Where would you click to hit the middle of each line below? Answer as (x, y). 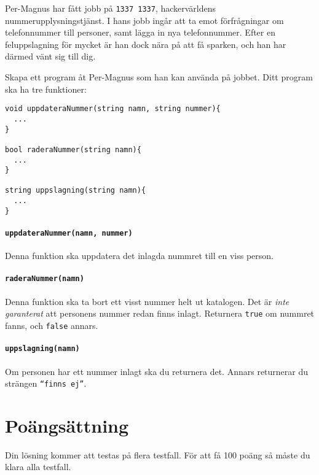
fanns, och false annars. (52, 325)
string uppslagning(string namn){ (76, 191)
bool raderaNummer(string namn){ (73, 149)
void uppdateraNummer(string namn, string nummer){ (113, 109)
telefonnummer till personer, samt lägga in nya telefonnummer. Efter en (140, 32)
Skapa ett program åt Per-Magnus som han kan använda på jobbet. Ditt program (159, 77)
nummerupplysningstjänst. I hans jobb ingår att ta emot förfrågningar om (144, 20)
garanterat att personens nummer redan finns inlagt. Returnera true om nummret (160, 313)
